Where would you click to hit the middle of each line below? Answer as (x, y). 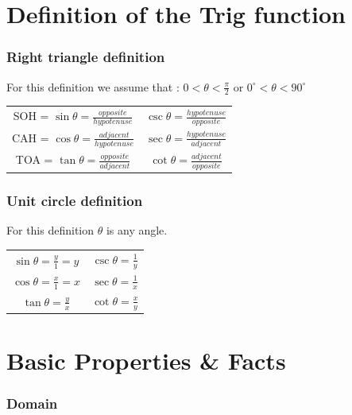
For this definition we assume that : (93, 86)
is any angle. (137, 230)
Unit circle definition (75, 201)
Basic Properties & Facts (146, 361)
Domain (32, 403)
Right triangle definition (86, 57)
